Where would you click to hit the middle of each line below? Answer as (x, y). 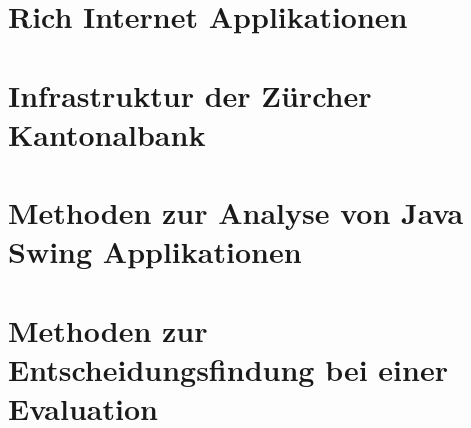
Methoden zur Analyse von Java (236, 212)
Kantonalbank (107, 133)
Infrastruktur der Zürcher (190, 94)
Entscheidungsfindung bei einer (228, 368)
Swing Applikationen (155, 251)
